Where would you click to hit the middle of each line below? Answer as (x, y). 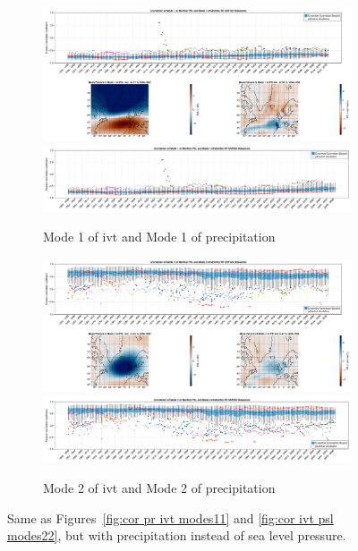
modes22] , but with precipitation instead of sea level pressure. (177, 535)
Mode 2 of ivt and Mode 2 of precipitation (159, 488)
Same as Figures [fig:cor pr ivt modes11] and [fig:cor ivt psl (170, 517)
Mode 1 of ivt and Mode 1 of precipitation (159, 237)
